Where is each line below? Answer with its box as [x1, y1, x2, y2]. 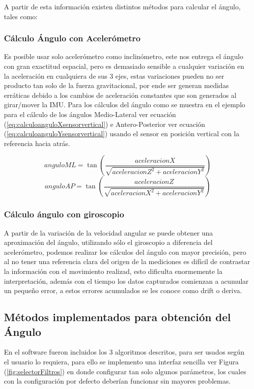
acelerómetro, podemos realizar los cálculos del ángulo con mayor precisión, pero [4, 246, 246, 257]
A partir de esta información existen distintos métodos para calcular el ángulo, [4, 1, 241, 11]
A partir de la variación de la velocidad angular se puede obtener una [4, 227, 213, 238]
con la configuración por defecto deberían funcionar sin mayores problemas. [4, 376, 231, 386]
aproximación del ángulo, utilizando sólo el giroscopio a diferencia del [4, 237, 213, 247]
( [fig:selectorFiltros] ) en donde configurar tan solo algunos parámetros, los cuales [4, 366, 246, 376]
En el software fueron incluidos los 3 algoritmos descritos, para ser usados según [4, 347, 245, 357]
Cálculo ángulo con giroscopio [4, 208, 124, 220]
